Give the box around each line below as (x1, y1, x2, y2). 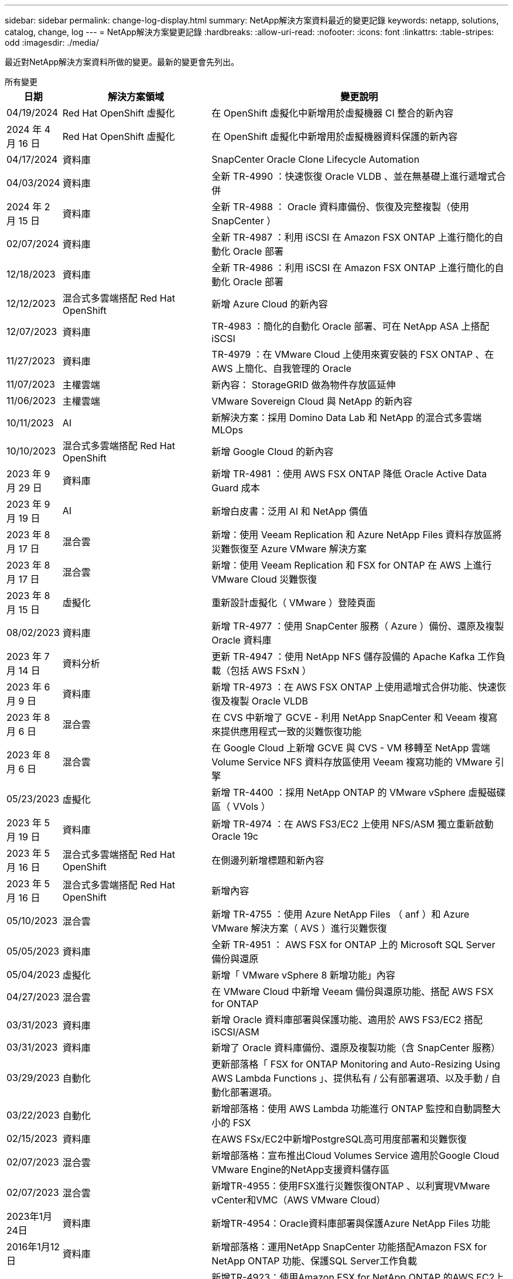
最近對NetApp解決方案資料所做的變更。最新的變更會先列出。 (5, 57, 240, 67)
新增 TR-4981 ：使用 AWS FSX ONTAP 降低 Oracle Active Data (211, 468, 487, 480)
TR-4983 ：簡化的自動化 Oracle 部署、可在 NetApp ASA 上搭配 (211, 320, 490, 332)
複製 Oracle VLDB (230, 695, 308, 707)
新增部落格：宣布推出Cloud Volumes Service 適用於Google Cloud (211, 1150, 500, 1161)
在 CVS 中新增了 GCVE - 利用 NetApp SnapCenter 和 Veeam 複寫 (211, 712, 498, 723)
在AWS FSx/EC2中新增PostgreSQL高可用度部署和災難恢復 (211, 1133, 467, 1145)
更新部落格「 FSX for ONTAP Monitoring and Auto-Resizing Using (211, 1058, 501, 1070)
